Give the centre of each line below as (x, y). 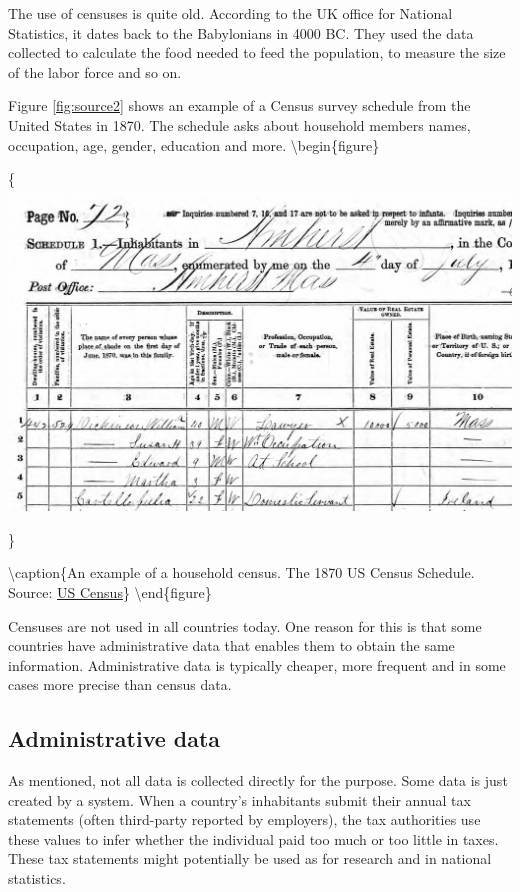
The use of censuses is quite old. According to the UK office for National (230, 13)
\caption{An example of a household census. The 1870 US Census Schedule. (241, 572)
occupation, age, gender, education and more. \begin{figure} (194, 144)
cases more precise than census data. (120, 684)
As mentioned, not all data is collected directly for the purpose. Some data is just (258, 780)
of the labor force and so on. (95, 71)
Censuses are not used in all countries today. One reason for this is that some (245, 625)
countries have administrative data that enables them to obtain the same (231, 645)
